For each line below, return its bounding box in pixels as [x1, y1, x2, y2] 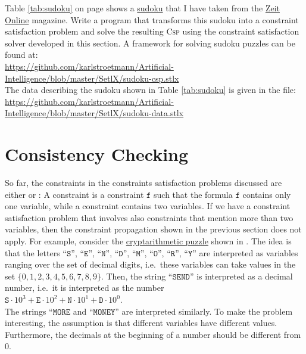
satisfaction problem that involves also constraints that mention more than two [5, 211, 293, 223]
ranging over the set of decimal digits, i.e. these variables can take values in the [5, 258, 296, 271]
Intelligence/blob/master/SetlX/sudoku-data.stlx [5, 107, 184, 119]
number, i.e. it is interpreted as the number [5, 281, 164, 294]
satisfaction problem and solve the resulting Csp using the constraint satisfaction [5, 25, 299, 38]
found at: [5, 48, 38, 61]
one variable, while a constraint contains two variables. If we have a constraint [5, 200, 291, 212]
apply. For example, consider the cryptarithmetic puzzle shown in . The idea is [5, 235, 292, 247]
